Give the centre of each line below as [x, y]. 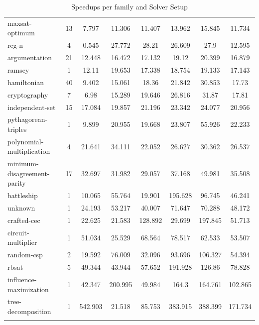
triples [17, 129]
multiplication [29, 151]
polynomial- [26, 141]
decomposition [29, 311]
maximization [28, 289]
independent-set [32, 107]
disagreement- [29, 173]
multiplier [22, 242]
